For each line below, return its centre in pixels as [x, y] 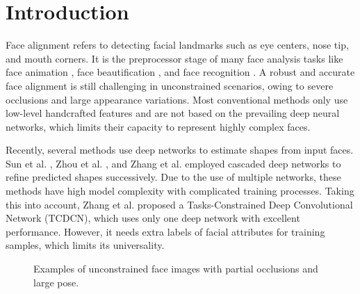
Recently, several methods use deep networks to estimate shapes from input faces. [180, 150]
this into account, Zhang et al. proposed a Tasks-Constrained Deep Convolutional [179, 204]
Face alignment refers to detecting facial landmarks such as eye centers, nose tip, [177, 45]
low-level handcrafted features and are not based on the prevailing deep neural [173, 113]
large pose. [56, 282]
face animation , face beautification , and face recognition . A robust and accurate [180, 72]
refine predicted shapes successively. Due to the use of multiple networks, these [173, 177]
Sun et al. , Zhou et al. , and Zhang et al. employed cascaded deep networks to [173, 163]
